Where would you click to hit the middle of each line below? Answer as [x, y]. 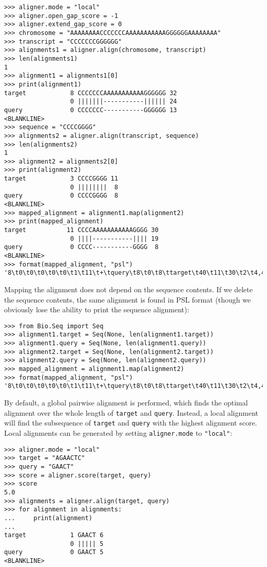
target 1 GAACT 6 [54, 535]
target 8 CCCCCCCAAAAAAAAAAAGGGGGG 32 [91, 93]
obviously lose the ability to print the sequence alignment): [97, 309]
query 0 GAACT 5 [54, 552]
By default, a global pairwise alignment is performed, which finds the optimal [126, 403]
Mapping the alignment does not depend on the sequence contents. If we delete [128, 289]
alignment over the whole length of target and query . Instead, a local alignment [131, 412]
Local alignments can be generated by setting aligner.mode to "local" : [118, 432]
